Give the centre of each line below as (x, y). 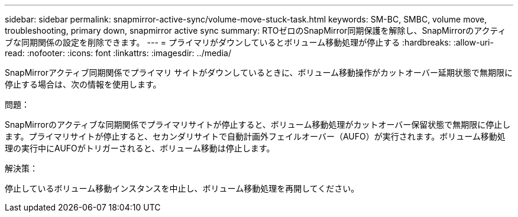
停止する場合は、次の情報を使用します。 (83, 84)
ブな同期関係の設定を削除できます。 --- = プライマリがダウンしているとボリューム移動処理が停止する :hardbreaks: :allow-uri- (249, 42)
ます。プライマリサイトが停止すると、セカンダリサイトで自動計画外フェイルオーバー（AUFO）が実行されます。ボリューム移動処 (255, 136)
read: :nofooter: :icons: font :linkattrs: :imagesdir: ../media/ (118, 53)
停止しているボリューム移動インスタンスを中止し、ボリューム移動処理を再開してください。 (182, 188)
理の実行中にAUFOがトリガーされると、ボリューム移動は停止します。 (140, 148)
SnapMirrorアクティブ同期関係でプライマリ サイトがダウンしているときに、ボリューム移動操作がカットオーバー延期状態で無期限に (259, 72)
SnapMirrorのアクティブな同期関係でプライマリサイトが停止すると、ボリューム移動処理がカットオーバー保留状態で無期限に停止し (258, 124)
